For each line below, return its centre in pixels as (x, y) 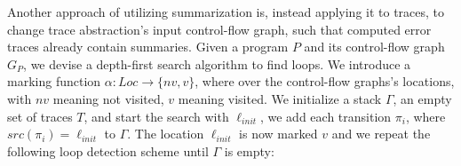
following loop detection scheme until (108, 150)
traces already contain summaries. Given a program (148, 47)
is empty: (249, 150)
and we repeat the (381, 134)
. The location (166, 134)
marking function (54, 81)
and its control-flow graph (374, 47)
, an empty (422, 98)
